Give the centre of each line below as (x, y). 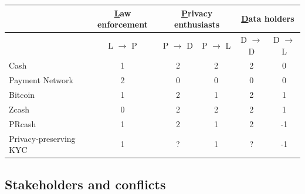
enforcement (122, 24)
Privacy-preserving (42, 138)
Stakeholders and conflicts (85, 184)
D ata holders (268, 18)
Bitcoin (22, 95)
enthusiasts (197, 24)
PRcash (23, 123)
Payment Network (41, 80)
